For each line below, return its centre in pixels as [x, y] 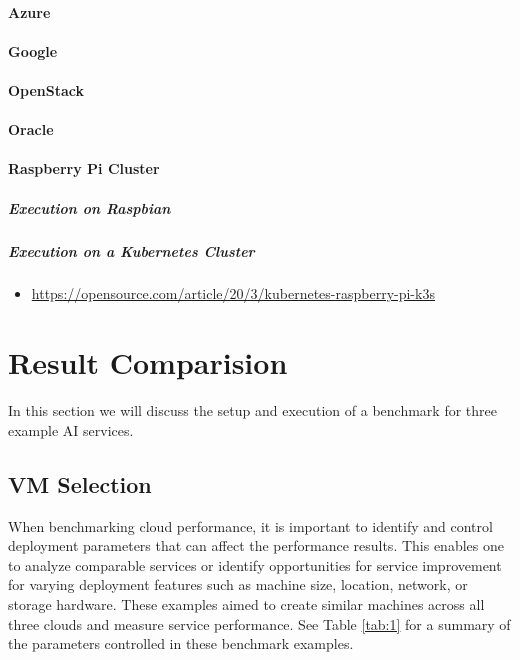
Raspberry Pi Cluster [84, 168]
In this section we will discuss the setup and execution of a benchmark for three [252, 410]
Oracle [31, 129]
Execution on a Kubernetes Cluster [131, 250]
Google [33, 50]
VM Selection [80, 483]
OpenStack [46, 89]
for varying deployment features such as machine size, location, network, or [238, 584]
